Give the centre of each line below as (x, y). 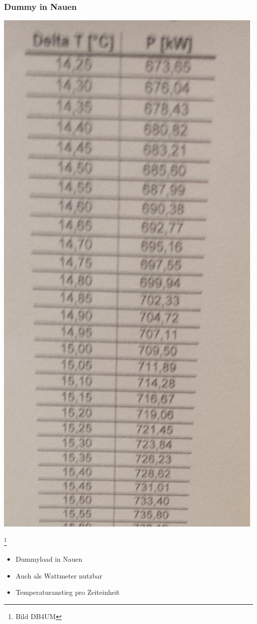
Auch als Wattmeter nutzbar (59, 575)
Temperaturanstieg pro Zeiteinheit (68, 592)
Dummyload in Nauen (49, 559)
